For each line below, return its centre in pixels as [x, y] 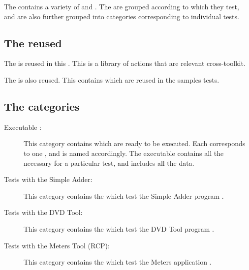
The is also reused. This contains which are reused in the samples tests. [112, 79]
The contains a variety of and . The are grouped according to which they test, [122, 6]
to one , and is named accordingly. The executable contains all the [124, 153]
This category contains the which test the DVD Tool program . [119, 228]
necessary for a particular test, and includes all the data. [109, 163]
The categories [42, 106]
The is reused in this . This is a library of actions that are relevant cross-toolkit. [125, 63]
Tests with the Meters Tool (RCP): [57, 245]
